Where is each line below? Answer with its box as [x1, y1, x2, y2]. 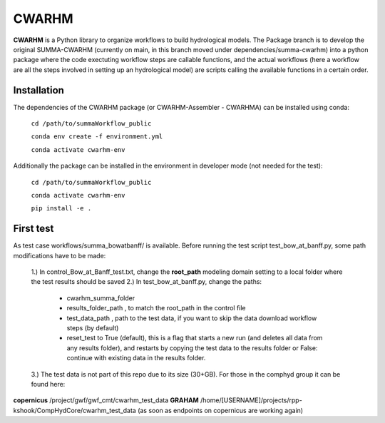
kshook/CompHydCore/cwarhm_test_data [13, 406, 137, 414]
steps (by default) [66, 324, 119, 332]
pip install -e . [31, 204, 92, 213]
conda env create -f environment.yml [31, 133, 163, 141]
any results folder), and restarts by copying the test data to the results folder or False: [66, 343, 318, 352]
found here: [31, 379, 66, 388]
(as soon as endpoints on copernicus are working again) [138, 406, 303, 414]
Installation [13, 84, 64, 96]
